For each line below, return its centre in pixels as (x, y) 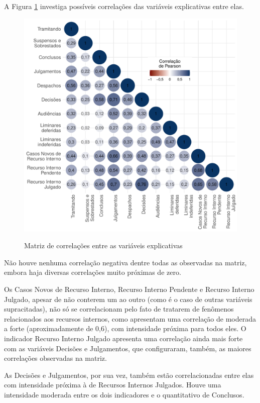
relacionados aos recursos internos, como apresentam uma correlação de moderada (130, 318)
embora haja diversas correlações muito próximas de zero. (93, 272)
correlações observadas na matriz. (55, 358)
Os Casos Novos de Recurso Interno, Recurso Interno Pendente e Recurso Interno (129, 289)
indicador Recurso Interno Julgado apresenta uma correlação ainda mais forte (123, 338)
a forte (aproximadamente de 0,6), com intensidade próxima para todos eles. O (125, 328)
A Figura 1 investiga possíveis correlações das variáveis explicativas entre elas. (124, 6)
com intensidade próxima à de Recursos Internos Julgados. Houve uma (113, 385)
